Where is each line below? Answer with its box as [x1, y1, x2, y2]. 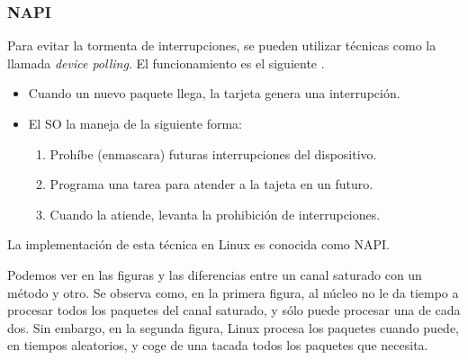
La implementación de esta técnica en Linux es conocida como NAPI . [7, 235, 390, 254]
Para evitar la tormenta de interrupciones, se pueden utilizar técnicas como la [7, 36, 436, 55]
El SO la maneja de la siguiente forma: [28, 114, 242, 132]
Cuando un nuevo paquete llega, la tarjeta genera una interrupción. [28, 84, 400, 103]
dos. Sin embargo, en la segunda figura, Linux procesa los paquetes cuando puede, [7, 318, 459, 337]
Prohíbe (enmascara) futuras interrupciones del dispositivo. [49, 144, 377, 163]
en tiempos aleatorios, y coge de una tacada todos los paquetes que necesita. [7, 336, 428, 355]
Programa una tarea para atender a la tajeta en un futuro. [49, 175, 373, 193]
